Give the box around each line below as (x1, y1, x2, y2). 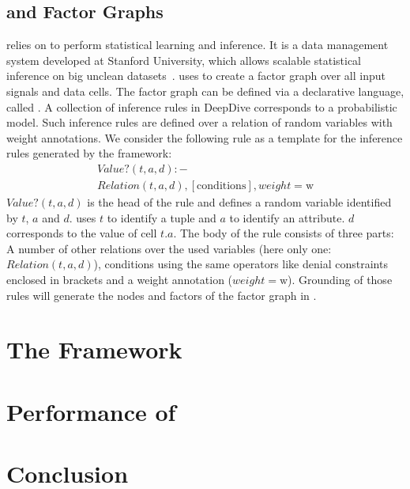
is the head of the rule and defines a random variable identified (87, 194, 392, 210)
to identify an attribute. (229, 209, 345, 226)
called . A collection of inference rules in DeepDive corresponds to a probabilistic (6, 98, 397, 115)
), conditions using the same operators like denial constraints (93, 256, 388, 272)
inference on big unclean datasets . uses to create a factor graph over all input (6, 67, 386, 84)
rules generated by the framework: (6, 145, 172, 161)
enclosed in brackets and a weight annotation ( (6, 271, 233, 287)
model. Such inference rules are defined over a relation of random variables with (6, 114, 393, 131)
